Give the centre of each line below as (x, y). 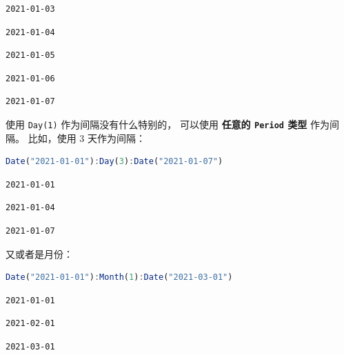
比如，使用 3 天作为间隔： (87, 138)
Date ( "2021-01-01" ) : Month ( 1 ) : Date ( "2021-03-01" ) (119, 277)
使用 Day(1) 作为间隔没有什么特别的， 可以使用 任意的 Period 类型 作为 (168, 124)
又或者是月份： (39, 253)
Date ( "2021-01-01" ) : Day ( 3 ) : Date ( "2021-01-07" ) (114, 162)
